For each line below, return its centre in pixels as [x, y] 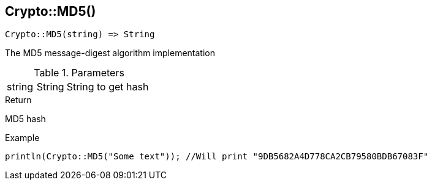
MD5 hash [25, 119]
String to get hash [108, 87]
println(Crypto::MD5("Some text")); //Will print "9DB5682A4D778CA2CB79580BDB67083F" [217, 157]
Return [18, 100]
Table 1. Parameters [79, 73]
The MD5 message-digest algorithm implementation [110, 53]
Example [22, 138]
